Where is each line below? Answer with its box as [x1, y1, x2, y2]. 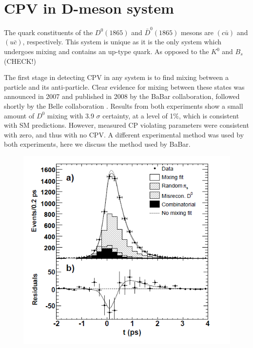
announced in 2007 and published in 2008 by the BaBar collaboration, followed [4, 91, 240, 101]
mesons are [180, 27, 214, 37]
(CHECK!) [4, 56, 36, 66]
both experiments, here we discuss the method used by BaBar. [4, 139, 191, 149]
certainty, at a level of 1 [102, 110, 174, 120]
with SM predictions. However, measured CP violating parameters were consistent [4, 120, 249, 130]
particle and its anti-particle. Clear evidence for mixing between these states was [4, 81, 245, 92]
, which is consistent [179, 110, 239, 120]
